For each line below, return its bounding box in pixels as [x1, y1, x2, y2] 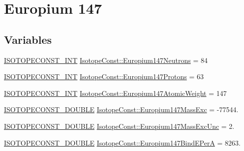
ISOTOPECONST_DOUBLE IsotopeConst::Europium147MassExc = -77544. [4, 104, 239, 115]
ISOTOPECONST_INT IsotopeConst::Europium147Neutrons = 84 [4, 55, 208, 65]
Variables [4, 31, 52, 47]
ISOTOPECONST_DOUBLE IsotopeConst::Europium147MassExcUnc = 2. [4, 121, 235, 131]
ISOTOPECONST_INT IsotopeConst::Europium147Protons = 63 [4, 71, 204, 82]
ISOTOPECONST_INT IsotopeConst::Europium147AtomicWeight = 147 [4, 88, 227, 98]
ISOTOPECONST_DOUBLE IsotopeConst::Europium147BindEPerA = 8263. [4, 137, 241, 148]
